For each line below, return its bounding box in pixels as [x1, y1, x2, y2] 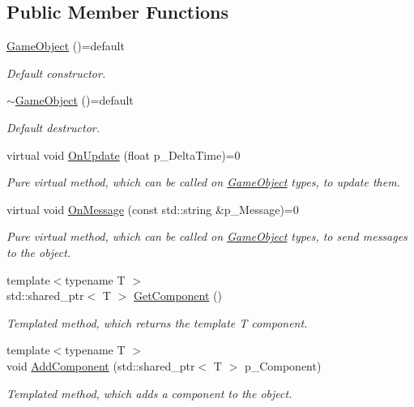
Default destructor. [6, 118, 100, 135]
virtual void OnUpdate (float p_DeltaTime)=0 [6, 146, 241, 163]
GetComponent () [133, 287, 222, 304]
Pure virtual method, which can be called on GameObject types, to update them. [6, 174, 400, 191]
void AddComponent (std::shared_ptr [6, 357, 195, 374]
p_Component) [244, 357, 322, 374]
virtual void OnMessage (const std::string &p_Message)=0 [6, 200, 299, 217]
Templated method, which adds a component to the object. [6, 384, 292, 401]
